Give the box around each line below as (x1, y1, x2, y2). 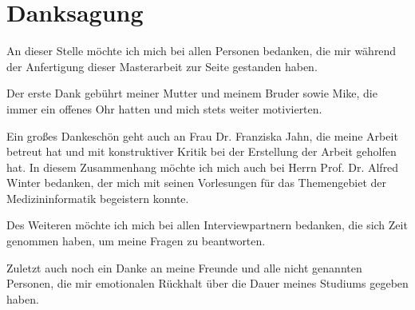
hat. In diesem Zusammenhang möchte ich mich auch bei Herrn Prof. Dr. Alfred (6, 158, 399, 175)
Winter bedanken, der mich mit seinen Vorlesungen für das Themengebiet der (6, 174, 387, 191)
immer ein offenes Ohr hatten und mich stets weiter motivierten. (6, 100, 322, 117)
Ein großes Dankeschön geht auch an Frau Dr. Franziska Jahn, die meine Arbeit (6, 127, 398, 144)
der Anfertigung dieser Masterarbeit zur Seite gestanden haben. (6, 58, 318, 74)
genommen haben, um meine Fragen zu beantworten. (6, 232, 266, 249)
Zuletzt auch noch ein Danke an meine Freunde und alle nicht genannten (6, 259, 362, 276)
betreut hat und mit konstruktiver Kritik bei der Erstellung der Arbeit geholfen (6, 143, 397, 160)
